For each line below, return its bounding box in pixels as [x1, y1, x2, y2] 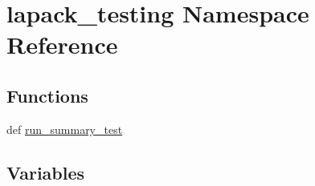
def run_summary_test [6, 120, 123, 137]
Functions [6, 83, 88, 107]
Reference [6, 28, 118, 61]
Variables [6, 160, 85, 184]
